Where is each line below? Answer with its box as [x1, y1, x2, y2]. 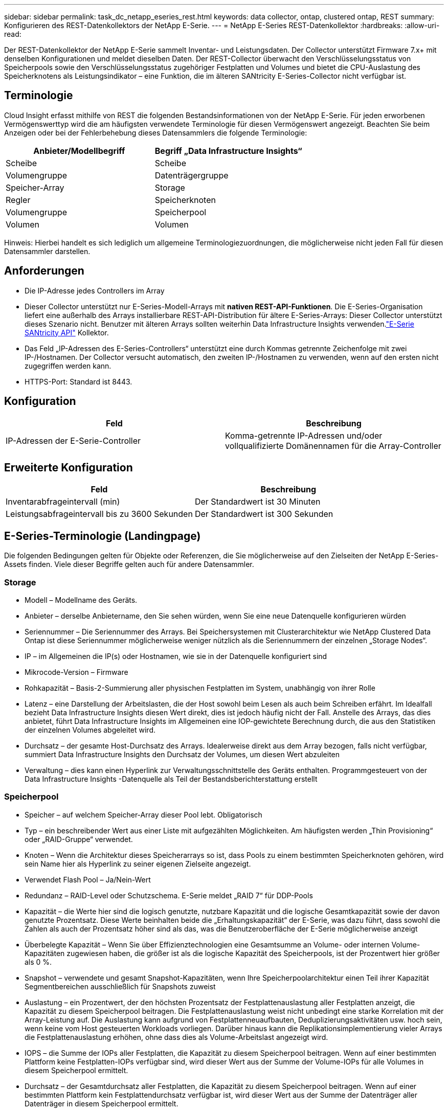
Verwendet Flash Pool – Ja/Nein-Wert [25, 875, 151, 884]
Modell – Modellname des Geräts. [25, 595, 138, 604]
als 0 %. [25, 957, 52, 966]
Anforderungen [4, 264, 84, 278]
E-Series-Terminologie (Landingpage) [4, 529, 201, 542]
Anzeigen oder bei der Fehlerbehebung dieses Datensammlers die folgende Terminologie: [4, 128, 307, 137]
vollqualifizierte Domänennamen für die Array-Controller [225, 440, 441, 451]
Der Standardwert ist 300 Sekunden [194, 509, 333, 519]
